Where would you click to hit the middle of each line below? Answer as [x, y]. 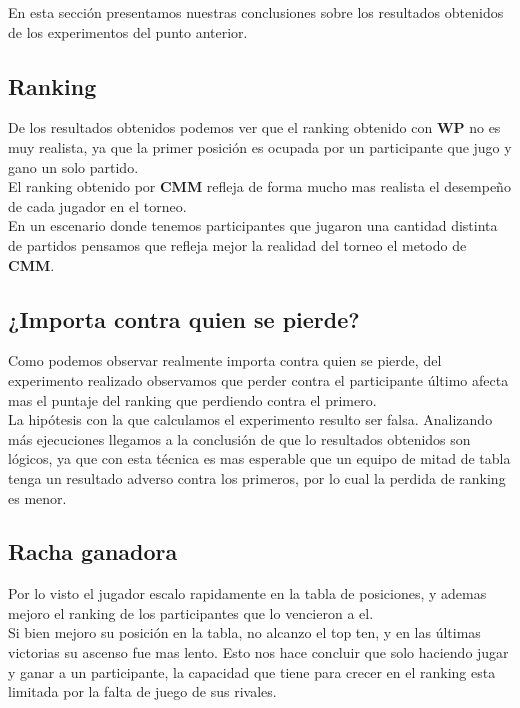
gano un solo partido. [73, 166]
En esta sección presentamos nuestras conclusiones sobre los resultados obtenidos [256, 12]
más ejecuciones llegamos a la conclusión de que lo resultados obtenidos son [239, 438]
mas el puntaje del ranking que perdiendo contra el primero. [192, 399]
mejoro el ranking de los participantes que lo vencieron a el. [191, 612]
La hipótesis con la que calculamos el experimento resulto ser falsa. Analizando [250, 419]
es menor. [37, 497]
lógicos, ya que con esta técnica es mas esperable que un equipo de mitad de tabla [259, 458]
